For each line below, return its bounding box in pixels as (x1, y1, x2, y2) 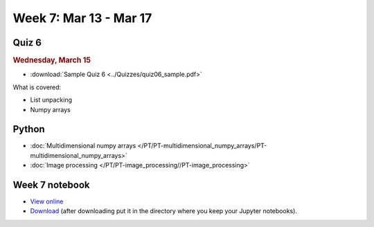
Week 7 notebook (12, 179, 90, 190)
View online (30, 197, 64, 206)
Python (12, 123, 45, 135)
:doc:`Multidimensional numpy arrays (30, 142, 136, 150)
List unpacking (30, 96, 73, 104)
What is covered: (12, 83, 62, 91)
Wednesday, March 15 (12, 55, 91, 65)
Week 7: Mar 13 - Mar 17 (12, 10, 152, 26)
